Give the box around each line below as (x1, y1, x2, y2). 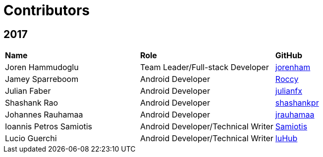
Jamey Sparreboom (5, 74, 79, 84)
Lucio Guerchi (5, 133, 57, 144)
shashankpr (275, 98, 319, 108)
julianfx (275, 86, 302, 96)
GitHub (275, 50, 303, 61)
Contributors (3, 2, 90, 19)
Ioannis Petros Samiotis (5, 121, 93, 132)
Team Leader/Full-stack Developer (140, 62, 269, 73)
